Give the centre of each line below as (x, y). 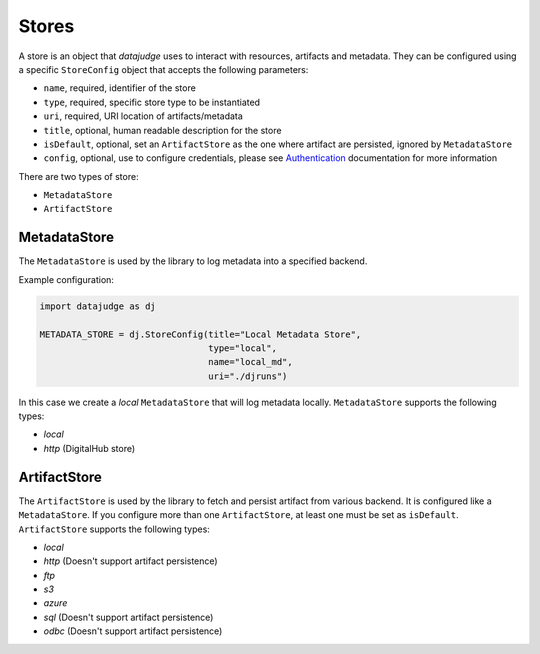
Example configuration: (66, 279)
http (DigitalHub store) (89, 448)
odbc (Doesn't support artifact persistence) (133, 631)
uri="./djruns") (248, 376)
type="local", (242, 348)
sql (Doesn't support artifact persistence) (128, 617)
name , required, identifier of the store (120, 88)
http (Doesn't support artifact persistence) (131, 561)
